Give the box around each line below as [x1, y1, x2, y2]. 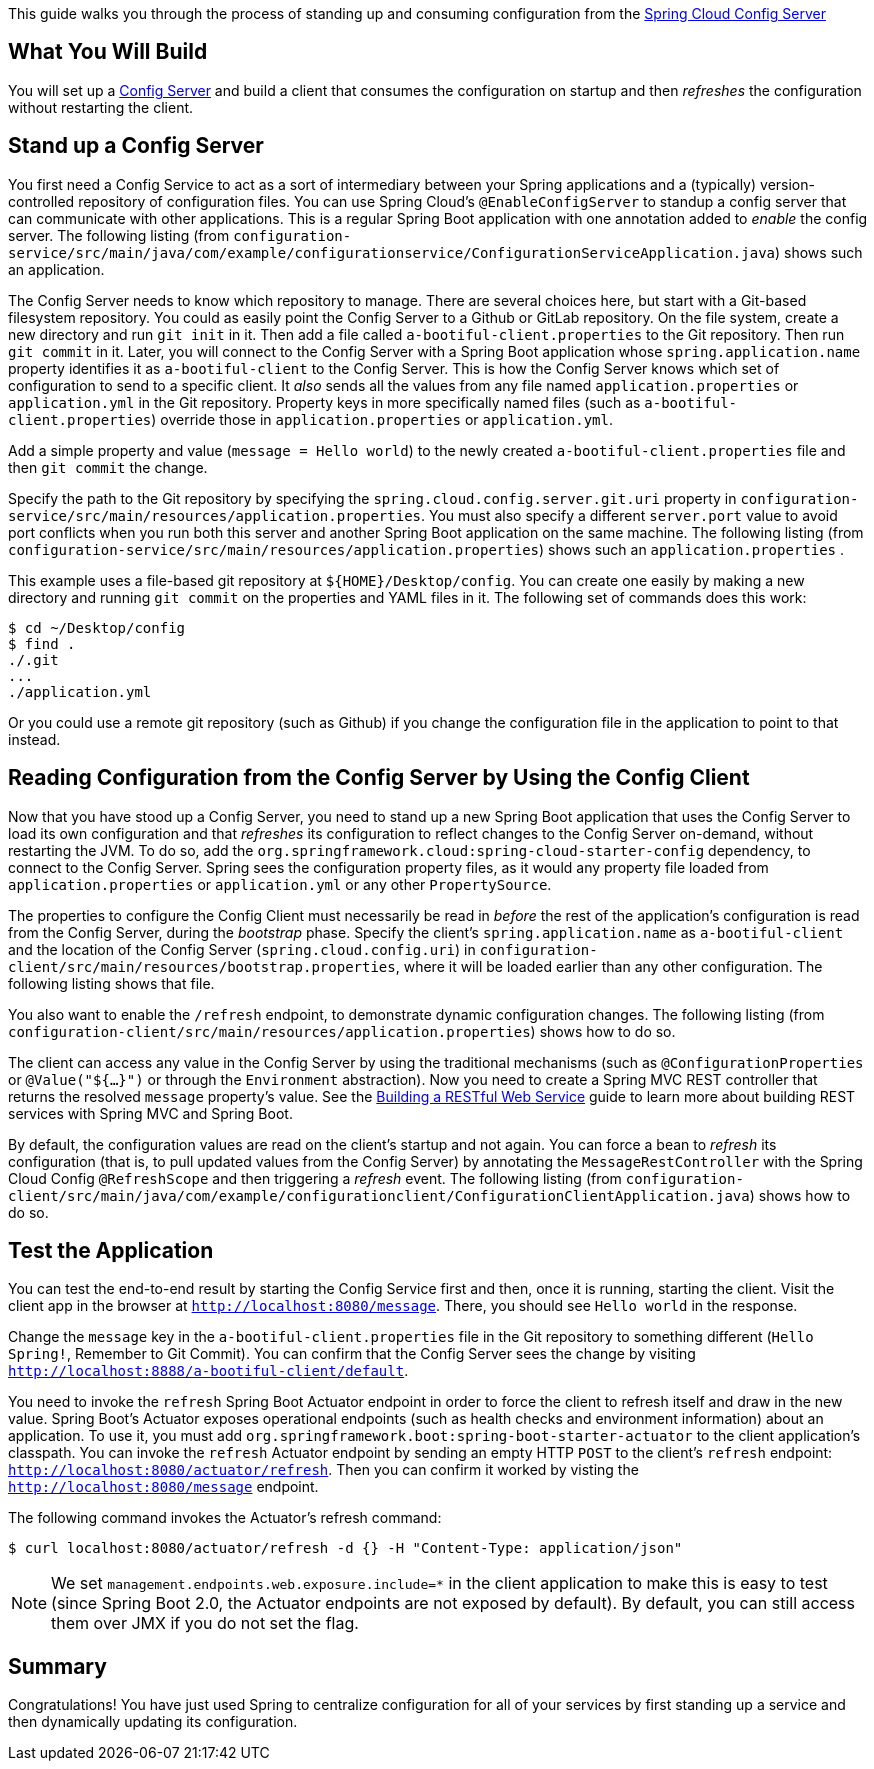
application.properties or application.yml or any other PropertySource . [8, 875, 552, 893]
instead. [8, 730, 61, 748]
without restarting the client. [8, 98, 194, 116]
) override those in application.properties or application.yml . [151, 410, 613, 428]
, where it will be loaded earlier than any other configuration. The [395, 957, 823, 975]
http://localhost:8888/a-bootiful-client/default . [8, 1362, 409, 1380]
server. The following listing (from [8, 226, 230, 244]
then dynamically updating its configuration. [8, 1713, 298, 1731]
